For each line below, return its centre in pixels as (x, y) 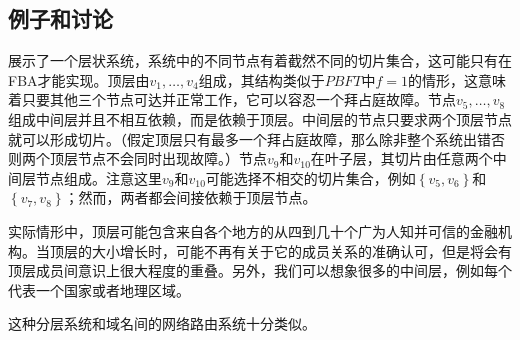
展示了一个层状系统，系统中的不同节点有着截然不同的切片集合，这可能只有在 (260, 60)
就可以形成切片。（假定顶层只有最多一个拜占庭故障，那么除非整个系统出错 (249, 138)
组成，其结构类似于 (261, 79)
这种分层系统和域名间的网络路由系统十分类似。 (162, 323)
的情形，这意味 (457, 79)
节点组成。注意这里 (98, 177)
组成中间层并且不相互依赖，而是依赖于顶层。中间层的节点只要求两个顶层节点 (260, 118)
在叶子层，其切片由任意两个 (401, 158)
